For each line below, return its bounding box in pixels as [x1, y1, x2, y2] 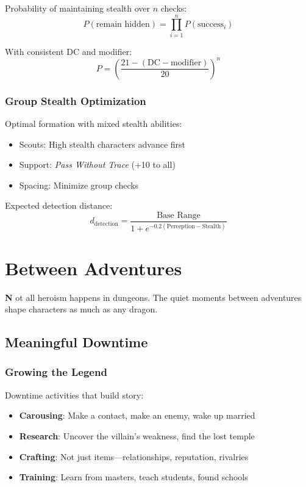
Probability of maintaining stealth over [5, 2, 150, 14]
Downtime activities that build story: [5, 388, 144, 401]
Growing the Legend [5, 364, 107, 380]
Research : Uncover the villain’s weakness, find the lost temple [19, 429, 255, 442]
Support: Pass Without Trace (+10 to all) [19, 158, 176, 171]
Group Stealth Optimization [5, 93, 146, 108]
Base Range [157, 211, 201, 220]
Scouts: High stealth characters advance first [19, 137, 186, 150]
